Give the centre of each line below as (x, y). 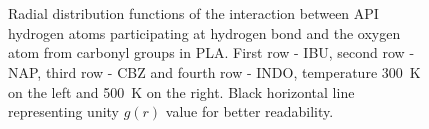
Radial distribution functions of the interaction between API (193, 13)
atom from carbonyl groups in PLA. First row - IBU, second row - (211, 52)
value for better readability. (249, 111)
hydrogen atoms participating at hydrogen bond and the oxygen (204, 32)
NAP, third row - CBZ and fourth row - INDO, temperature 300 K (214, 71)
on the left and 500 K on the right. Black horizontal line (181, 91)
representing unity (64, 111)
